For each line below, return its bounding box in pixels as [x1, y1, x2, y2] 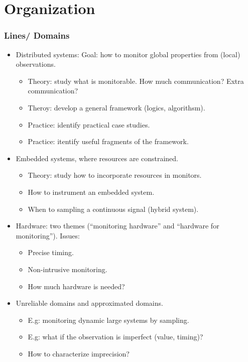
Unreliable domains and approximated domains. [16, 298, 163, 308]
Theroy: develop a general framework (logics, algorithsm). [28, 102, 205, 112]
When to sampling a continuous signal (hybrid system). [28, 203, 199, 214]
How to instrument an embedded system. [28, 186, 155, 197]
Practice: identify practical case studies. [28, 119, 150, 130]
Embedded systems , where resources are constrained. [16, 153, 179, 163]
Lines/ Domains [4, 29, 70, 42]
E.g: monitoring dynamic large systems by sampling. [28, 314, 189, 325]
